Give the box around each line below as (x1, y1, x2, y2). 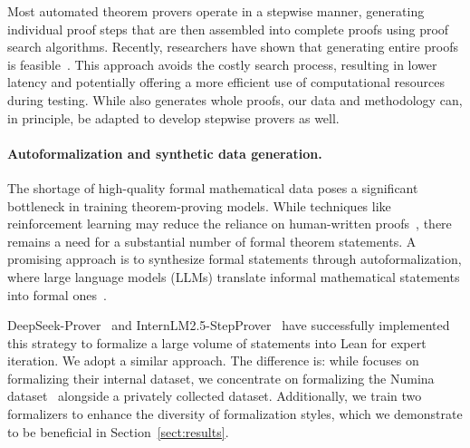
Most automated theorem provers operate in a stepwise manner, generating (7, 2, 425, 20)
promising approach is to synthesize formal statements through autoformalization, (7, 249, 462, 268)
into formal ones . (7, 285, 107, 304)
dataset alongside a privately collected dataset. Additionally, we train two (7, 386, 422, 405)
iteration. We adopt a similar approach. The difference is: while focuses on (7, 351, 419, 370)
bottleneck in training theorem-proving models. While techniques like (7, 196, 391, 215)
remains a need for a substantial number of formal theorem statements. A (7, 231, 417, 250)
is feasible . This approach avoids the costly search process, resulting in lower (7, 54, 437, 73)
